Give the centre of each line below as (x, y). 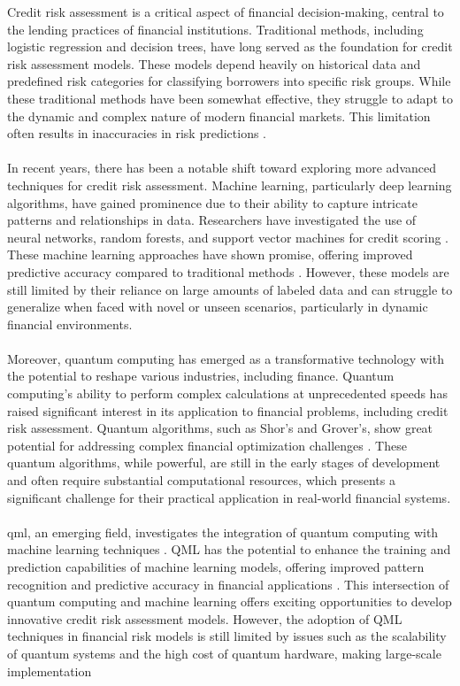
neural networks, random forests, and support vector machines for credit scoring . (228, 237)
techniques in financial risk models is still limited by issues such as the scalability (227, 636)
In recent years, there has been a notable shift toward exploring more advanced (222, 168)
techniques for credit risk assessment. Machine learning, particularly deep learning (230, 185)
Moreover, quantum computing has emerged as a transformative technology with (226, 358)
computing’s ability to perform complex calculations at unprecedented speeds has (227, 393)
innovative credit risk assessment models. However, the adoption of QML (205, 618)
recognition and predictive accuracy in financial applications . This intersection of (228, 584)
